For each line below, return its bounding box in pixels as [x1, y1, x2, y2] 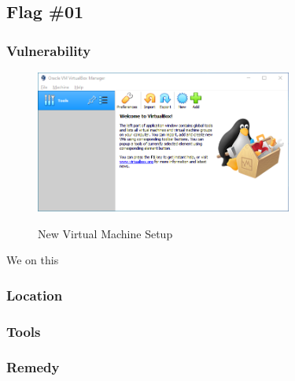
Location [6, 285, 63, 304]
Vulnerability [6, 40, 91, 60]
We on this [6, 252, 59, 268]
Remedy [6, 357, 60, 377]
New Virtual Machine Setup [38, 225, 173, 241]
